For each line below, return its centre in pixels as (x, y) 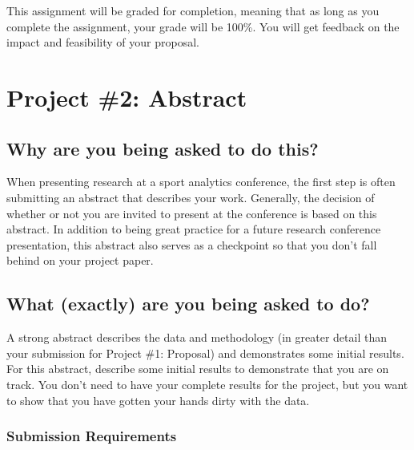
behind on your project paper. (80, 260)
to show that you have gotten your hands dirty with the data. (158, 400)
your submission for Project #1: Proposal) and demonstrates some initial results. (205, 353)
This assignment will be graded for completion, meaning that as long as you (193, 10)
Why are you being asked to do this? (163, 148)
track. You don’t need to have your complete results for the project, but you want (207, 384)
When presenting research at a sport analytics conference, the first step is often (201, 182)
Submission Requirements (92, 436)
